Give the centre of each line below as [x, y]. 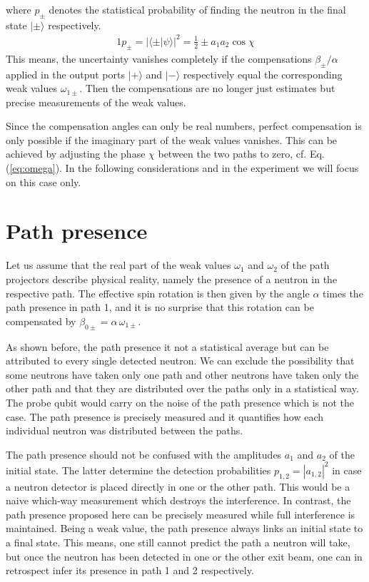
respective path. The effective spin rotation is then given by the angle [158, 293]
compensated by [41, 321]
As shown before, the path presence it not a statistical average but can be [167, 346]
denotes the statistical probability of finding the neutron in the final [197, 9]
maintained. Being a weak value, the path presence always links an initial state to [184, 528]
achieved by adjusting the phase [76, 154]
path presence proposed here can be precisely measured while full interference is [181, 514]
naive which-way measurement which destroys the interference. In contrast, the [178, 500]
